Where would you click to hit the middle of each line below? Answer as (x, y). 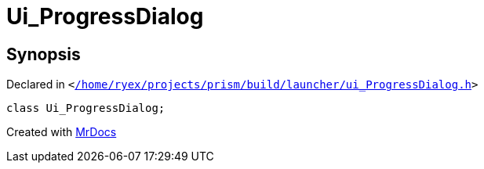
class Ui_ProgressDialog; (86, 108)
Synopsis (44, 54)
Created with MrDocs (62, 132)
